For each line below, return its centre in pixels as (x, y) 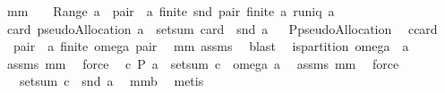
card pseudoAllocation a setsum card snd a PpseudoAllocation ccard (222, 28)
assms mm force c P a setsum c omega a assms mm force (203, 63)
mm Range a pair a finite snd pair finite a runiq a (171, 11)
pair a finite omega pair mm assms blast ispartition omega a (211, 46)
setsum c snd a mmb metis (111, 81)
